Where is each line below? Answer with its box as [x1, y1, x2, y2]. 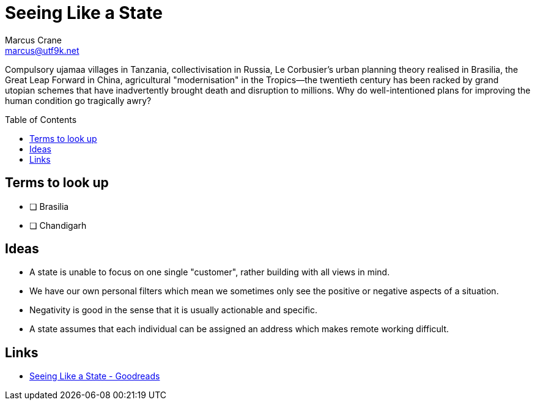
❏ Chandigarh [29, 220, 87, 231]
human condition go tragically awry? [5, 95, 152, 106]
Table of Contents [5, 114, 77, 125]
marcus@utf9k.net [5, 45, 79, 56]
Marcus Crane [5, 34, 62, 45]
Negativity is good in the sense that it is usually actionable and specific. [29, 305, 318, 316]
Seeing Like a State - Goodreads [29, 371, 160, 382]
